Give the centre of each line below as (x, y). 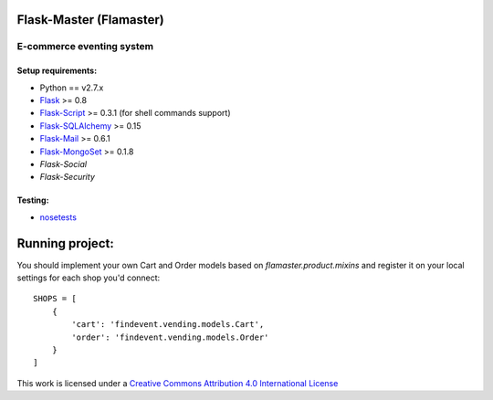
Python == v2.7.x (72, 88)
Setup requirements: (57, 71)
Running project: (65, 243)
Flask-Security (68, 177)
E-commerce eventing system (85, 47)
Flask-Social (63, 163)
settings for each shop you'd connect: (89, 278)
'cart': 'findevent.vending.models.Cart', (168, 325)
